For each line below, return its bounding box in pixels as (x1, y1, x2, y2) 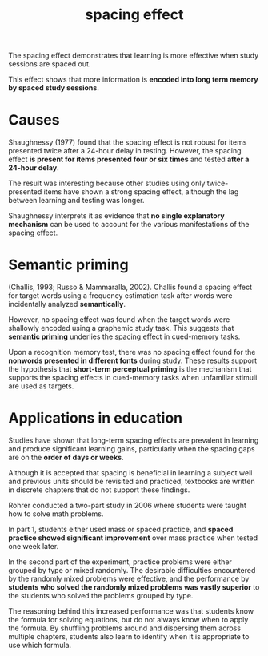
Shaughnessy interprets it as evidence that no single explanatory (8, 211, 226, 221)
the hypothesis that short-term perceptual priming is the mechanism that (8, 364, 252, 374)
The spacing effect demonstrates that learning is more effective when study (8, 50, 259, 61)
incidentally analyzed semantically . (8, 300, 126, 309)
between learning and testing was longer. (8, 196, 146, 205)
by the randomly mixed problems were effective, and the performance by (8, 574, 250, 583)
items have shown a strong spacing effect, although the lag (43, 187, 239, 197)
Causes (8, 111, 60, 129)
